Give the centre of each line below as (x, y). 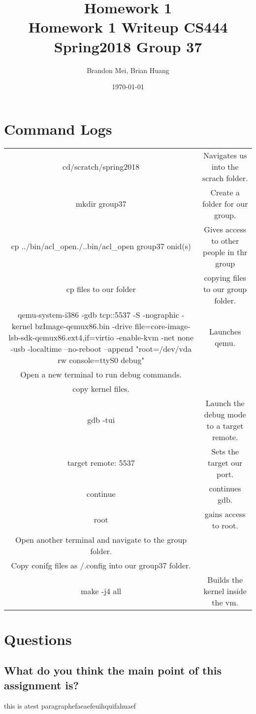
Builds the (225, 579)
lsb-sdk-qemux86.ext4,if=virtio (61, 337)
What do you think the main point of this (113, 670)
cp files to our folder (101, 289)
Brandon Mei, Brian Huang (128, 70)
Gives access (225, 229)
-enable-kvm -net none (155, 337)
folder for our (225, 203)
